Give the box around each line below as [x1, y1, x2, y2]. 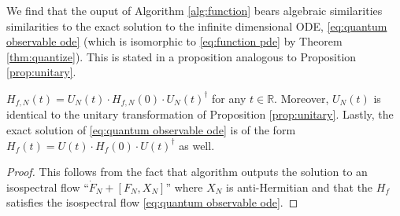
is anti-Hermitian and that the [226, 178, 373, 195]
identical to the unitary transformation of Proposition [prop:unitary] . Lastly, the [6, 106, 394, 123]
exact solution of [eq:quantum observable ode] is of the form [6, 122, 296, 138]
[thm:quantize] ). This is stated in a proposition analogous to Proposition [6, 48, 357, 64]
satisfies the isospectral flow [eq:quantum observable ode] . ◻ [6, 194, 298, 211]
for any [212, 90, 246, 106]
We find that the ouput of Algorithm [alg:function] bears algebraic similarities [6, 2, 383, 18]
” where [165, 178, 203, 195]
